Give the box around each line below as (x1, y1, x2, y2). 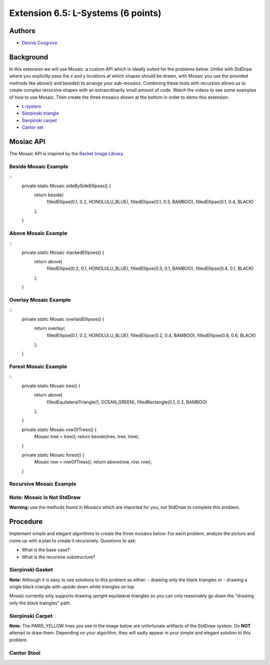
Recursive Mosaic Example (9, 481, 76, 488)
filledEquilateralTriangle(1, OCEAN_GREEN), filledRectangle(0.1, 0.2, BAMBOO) (46, 399, 207, 405)
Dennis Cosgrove (21, 40, 57, 46)
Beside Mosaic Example (9, 163, 68, 170)
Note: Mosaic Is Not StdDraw (9, 494, 81, 501)
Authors (9, 27, 35, 35)
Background (9, 53, 48, 61)
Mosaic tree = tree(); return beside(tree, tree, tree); (34, 434, 139, 440)
